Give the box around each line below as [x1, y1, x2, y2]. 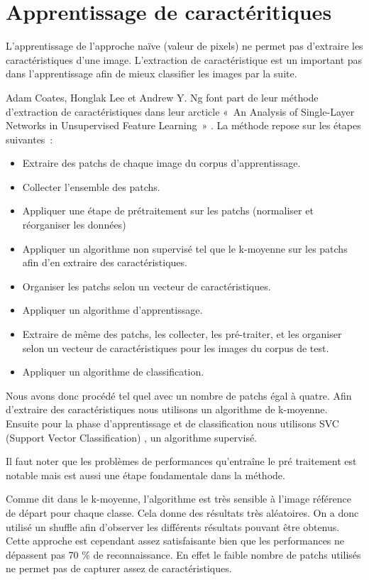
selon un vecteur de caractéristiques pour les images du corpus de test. [22, 340, 329, 355]
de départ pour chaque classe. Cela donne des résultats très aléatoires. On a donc [6, 505, 359, 520]
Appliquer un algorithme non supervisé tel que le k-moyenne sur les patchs [22, 241, 348, 256]
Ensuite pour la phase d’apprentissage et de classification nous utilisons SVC [6, 416, 339, 430]
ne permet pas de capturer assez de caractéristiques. [6, 561, 232, 576]
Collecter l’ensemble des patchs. [22, 179, 160, 194]
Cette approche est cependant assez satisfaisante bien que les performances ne [6, 533, 345, 548]
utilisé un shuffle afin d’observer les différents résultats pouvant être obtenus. [6, 519, 340, 534]
